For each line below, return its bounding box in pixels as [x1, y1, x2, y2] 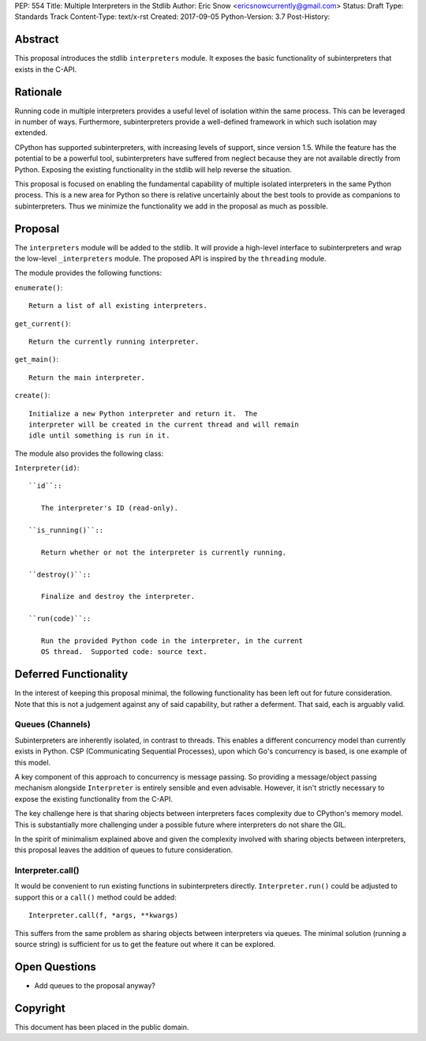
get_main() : [14, 355, 59, 364]
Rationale [14, 85, 62, 99]
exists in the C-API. [14, 64, 77, 74]
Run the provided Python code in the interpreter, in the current [40, 636, 304, 645]
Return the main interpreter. [28, 373, 146, 382]
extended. [14, 128, 47, 137]
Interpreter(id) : [14, 463, 80, 473]
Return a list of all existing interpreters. [28, 301, 208, 310]
